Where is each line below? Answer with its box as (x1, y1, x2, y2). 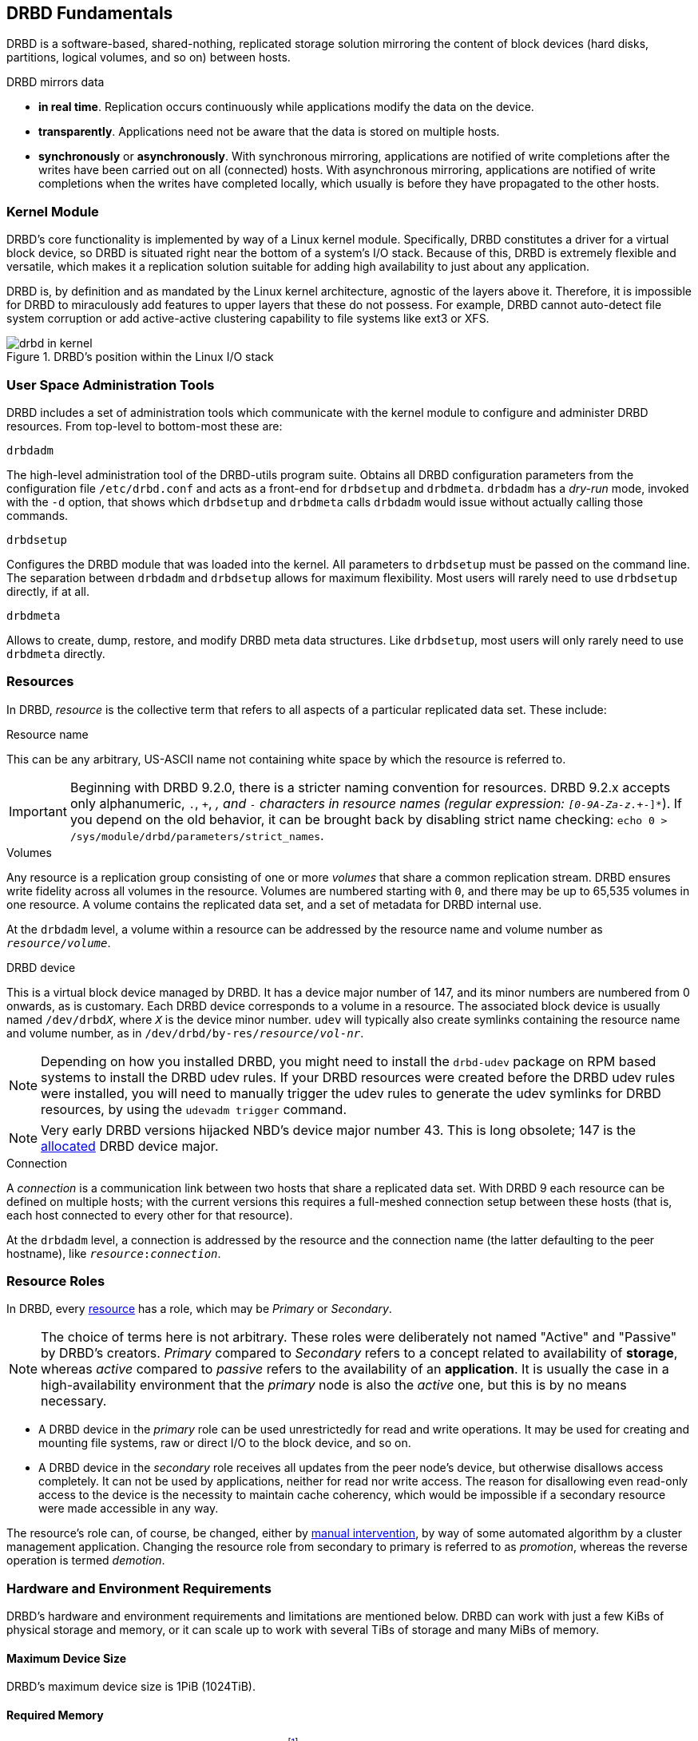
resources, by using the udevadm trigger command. (41, 1101, 347, 1117)
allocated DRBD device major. (41, 1137, 219, 1154)
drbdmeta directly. (6, 646, 105, 660)
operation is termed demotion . (6, 1553, 165, 1568)
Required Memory (6, 1708, 104, 1722)
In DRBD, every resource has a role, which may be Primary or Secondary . (6, 1302, 392, 1316)
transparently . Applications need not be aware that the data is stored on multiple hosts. (38, 125, 500, 139)
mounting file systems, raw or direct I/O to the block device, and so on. (38, 1436, 411, 1450)
